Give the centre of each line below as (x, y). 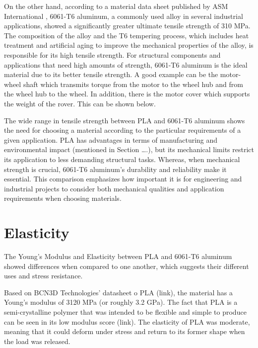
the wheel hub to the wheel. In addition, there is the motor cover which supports (127, 94)
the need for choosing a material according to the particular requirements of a (123, 130)
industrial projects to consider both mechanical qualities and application (114, 188)
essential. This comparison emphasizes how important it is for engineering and (123, 179)
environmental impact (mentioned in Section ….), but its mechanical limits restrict (129, 149)
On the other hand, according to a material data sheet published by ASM (116, 6)
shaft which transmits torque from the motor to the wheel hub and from (133, 84)
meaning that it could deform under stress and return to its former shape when (125, 331)
